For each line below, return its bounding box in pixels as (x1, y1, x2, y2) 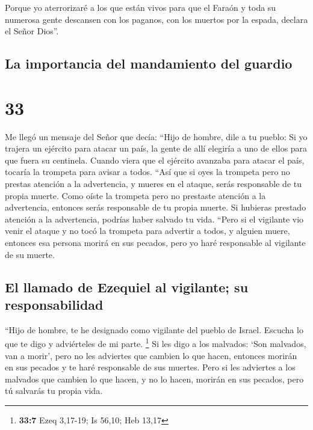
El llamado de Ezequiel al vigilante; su (5, 277, 249, 296)
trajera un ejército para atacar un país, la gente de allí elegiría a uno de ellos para (5, 142, 308, 155)
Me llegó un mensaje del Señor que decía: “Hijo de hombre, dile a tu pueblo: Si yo (5, 130, 308, 143)
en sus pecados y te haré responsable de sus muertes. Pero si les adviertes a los (5, 361, 296, 373)
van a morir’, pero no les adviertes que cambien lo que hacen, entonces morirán (5, 349, 297, 361)
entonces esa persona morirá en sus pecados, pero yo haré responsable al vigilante (5, 236, 306, 249)
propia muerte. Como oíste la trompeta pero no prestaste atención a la (5, 189, 266, 201)
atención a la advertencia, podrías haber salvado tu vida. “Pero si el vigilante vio (5, 212, 304, 225)
